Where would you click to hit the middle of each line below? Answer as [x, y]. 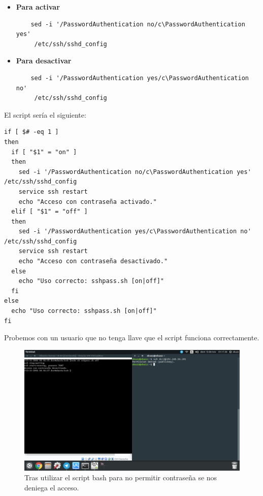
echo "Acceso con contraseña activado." [88, 202]
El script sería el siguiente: [45, 114]
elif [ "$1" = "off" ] [50, 212]
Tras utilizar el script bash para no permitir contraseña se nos [121, 477]
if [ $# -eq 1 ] [31, 132]
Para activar [38, 7]
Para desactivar [44, 61]
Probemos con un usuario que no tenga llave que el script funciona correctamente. [132, 338]
